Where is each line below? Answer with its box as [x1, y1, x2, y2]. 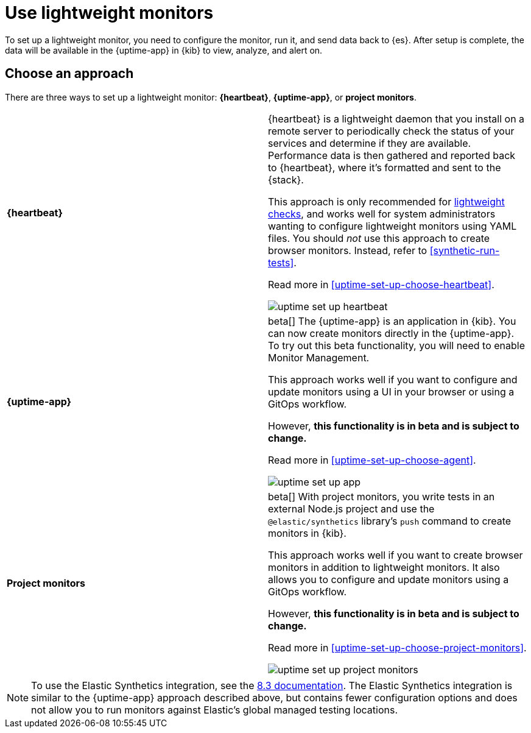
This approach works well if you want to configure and [268, 373, 518, 386]
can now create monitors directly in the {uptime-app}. [268, 327, 515, 339]
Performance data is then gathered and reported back [268, 149, 516, 161]
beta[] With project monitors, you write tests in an [268, 490, 495, 503]
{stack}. [268, 173, 304, 186]
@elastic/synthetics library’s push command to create [268, 514, 512, 527]
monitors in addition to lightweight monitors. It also [268, 561, 500, 573]
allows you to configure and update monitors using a [268, 573, 509, 586]
